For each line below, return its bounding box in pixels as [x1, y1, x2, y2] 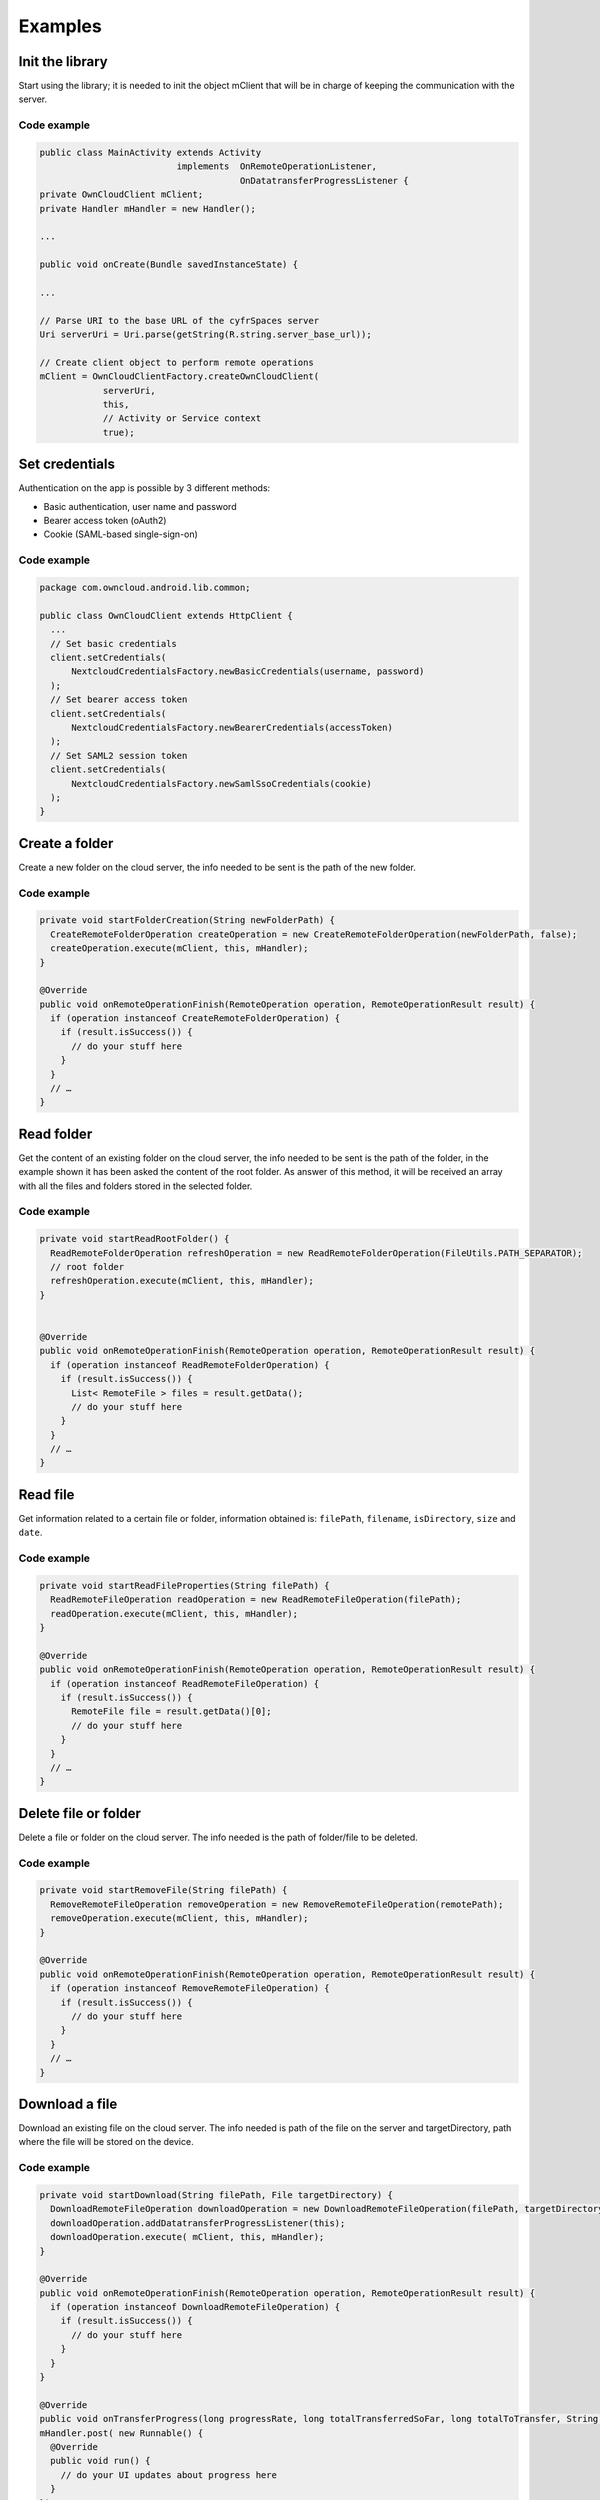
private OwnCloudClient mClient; [39, 189, 204, 200]
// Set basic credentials [50, 638, 177, 649]
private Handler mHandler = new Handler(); [39, 203, 257, 214]
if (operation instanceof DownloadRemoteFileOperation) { [50, 2301, 341, 2313]
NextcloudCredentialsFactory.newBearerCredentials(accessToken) [71, 721, 394, 733]
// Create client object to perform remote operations [39, 356, 314, 368]
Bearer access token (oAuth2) [43, 515, 167, 527]
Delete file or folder [18, 1805, 142, 1822]
